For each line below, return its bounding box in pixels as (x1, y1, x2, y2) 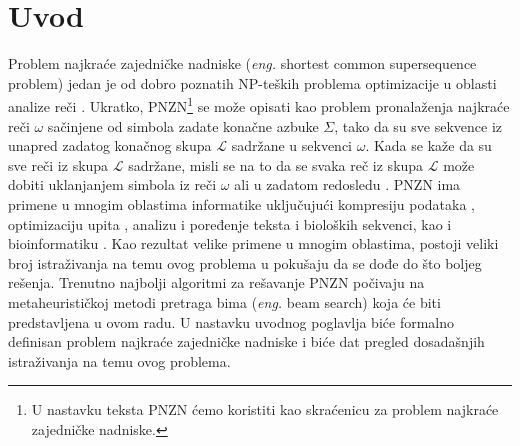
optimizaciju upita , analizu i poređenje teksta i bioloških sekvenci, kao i (8, 213, 452, 234)
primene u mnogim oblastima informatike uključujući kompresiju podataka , (8, 193, 476, 214)
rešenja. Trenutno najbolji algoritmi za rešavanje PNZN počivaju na (8, 272, 425, 293)
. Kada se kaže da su (365, 135, 492, 156)
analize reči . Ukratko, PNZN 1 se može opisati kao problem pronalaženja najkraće (8, 93, 510, 116)
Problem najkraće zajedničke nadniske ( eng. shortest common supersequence (8, 53, 477, 74)
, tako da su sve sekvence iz (334, 115, 503, 136)
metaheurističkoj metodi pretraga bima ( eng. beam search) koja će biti (8, 291, 441, 312)
